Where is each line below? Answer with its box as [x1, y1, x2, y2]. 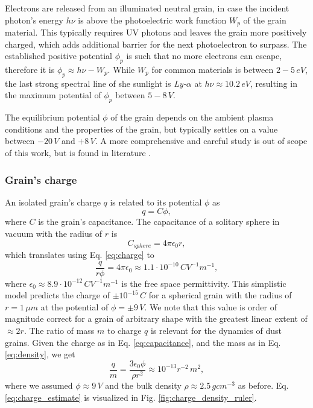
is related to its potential [110, 195, 202, 208]
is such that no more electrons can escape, [126, 49, 282, 62]
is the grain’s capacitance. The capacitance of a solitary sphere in [38, 215, 280, 228]
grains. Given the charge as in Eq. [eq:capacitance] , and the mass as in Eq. [5, 336, 281, 348]
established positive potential [5, 49, 112, 62]
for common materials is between [151, 63, 274, 76]
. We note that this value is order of [144, 300, 277, 313]
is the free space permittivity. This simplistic [121, 277, 286, 289]
